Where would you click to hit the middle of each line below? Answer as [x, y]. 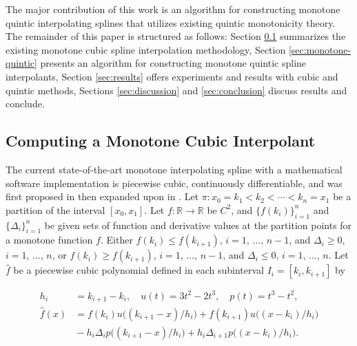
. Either [116, 240]
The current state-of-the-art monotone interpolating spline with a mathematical [174, 169]
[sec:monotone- [320, 49]
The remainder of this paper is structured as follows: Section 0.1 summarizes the [176, 36]
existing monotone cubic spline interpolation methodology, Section [146, 49]
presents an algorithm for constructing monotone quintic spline [173, 63]
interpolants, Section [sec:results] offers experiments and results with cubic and [172, 76]
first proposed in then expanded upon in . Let [102, 196]
